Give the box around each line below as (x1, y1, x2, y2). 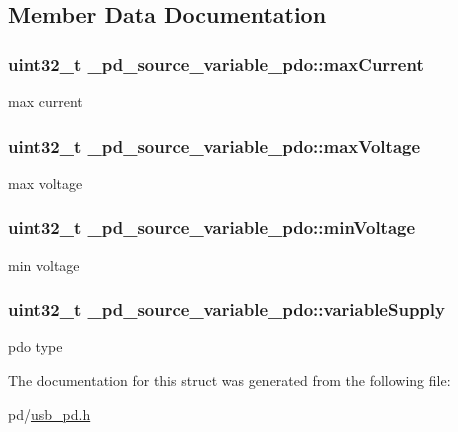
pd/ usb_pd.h (8, 403, 91, 424)
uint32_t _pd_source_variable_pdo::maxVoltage (8, 133, 421, 158)
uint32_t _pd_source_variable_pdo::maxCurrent (8, 51, 424, 76)
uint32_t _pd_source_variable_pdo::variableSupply (8, 297, 445, 322)
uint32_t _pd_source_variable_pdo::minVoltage (8, 215, 416, 240)
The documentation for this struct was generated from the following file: (8, 370, 451, 391)
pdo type (8, 336, 63, 357)
